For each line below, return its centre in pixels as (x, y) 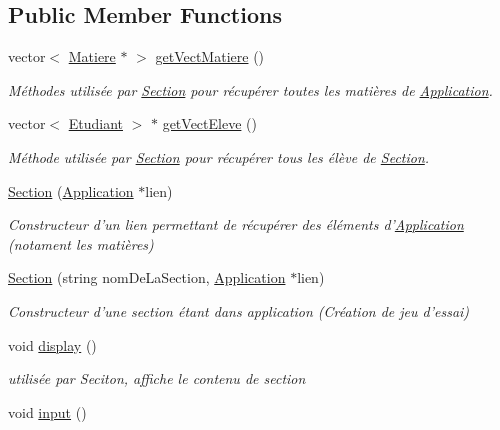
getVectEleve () (209, 123)
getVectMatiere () (210, 56)
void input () (47, 411)
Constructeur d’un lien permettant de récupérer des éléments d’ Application (236, 224)
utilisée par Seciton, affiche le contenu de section (157, 378)
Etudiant (95, 123)
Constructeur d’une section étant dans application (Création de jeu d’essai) (239, 310)
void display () (52, 344)
